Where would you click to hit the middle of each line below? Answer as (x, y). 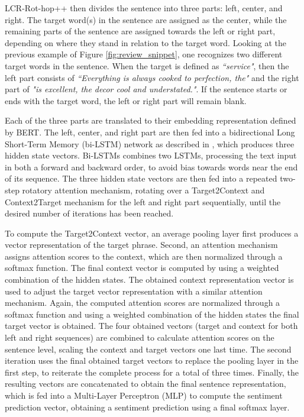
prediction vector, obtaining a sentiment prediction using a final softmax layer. (147, 407)
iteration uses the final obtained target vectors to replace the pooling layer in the (152, 361)
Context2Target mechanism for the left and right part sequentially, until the (143, 201)
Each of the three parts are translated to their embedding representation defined (151, 120)
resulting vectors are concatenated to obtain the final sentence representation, (145, 384)
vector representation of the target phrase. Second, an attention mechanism (141, 245)
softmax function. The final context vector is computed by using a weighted (142, 268)
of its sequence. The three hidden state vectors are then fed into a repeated (141, 178)
